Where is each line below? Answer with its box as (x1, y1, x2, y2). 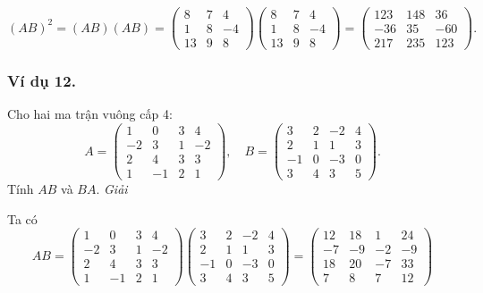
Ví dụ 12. (7, 70, 76, 92)
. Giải (96, 180, 128, 198)
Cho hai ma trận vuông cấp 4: (7, 105, 173, 123)
